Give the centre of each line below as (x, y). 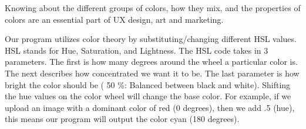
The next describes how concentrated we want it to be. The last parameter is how (152, 73)
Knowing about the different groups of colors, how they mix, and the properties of (153, 8)
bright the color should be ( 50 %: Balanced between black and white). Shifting (148, 84)
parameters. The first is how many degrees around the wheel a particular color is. (151, 62)
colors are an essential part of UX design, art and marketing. (114, 19)
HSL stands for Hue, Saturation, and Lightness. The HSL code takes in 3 (137, 50)
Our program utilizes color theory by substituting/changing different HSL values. (151, 39)
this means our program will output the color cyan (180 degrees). (122, 119)
